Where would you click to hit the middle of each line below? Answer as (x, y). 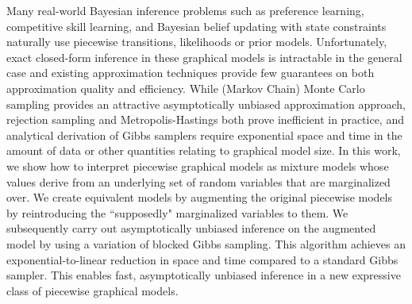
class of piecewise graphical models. (92, 290)
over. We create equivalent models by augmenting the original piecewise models (200, 197)
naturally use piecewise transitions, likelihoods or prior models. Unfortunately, (197, 42)
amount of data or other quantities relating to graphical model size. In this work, (204, 150)
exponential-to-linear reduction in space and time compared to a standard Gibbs (202, 259)
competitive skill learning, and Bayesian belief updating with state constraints (196, 26)
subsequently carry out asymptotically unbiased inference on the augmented (191, 228)
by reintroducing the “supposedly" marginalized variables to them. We (177, 212)
